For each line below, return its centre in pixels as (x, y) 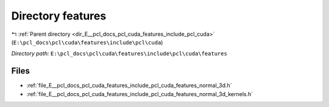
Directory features (59, 16)
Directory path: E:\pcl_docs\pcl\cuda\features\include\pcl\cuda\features (119, 53)
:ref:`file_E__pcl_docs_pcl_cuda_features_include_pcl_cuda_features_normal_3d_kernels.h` (140, 94)
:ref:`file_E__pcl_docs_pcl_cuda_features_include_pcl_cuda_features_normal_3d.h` (129, 86)
